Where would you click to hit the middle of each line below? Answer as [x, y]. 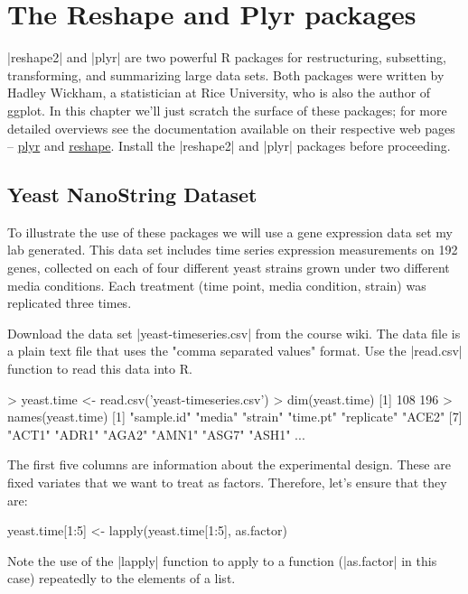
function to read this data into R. [100, 369]
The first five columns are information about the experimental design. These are [229, 464]
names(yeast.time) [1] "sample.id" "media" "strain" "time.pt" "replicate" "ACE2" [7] [235, 417]
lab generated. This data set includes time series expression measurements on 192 [233, 250]
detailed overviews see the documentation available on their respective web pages [231, 128]
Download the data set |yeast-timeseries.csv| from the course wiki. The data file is [234, 333]
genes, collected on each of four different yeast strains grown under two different [229, 268]
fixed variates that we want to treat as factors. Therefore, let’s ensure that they [227, 483]
